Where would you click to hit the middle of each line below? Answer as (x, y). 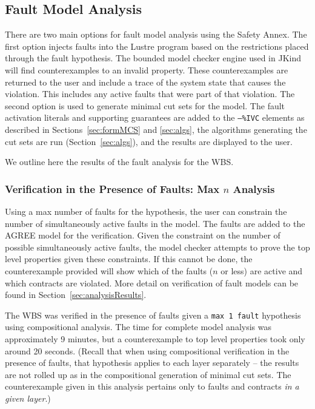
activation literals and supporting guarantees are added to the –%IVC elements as (155, 117)
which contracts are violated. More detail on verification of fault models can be (152, 282)
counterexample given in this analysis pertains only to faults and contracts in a (152, 386)
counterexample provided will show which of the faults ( (109, 270)
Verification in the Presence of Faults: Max (112, 188)
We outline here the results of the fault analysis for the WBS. (119, 162)
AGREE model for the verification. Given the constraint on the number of (143, 235)
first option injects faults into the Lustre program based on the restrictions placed (157, 46)
